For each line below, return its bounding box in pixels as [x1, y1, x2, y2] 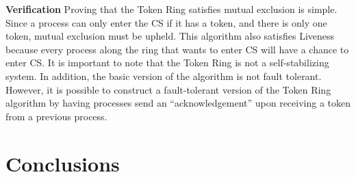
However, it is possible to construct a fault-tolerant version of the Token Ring [5, 82, 331, 96]
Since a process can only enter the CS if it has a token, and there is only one [5, 15, 327, 29]
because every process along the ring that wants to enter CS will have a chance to [5, 42, 349, 56]
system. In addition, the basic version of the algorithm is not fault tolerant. [5, 68, 322, 83]
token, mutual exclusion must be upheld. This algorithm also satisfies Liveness [5, 29, 335, 43]
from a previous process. [5, 109, 107, 123]
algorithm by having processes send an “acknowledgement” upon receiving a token [5, 96, 351, 110]
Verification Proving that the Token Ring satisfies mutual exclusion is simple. [5, 2, 338, 16]
